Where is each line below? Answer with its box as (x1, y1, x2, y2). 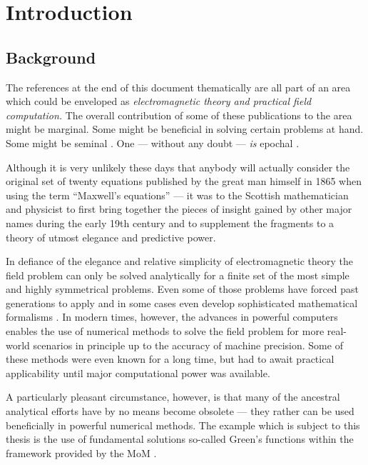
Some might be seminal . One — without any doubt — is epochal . (6, 135, 300, 150)
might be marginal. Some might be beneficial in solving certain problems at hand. (6, 121, 364, 136)
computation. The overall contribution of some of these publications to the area (6, 107, 352, 122)
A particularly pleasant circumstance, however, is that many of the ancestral (6, 389, 340, 404)
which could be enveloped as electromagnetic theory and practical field (6, 94, 312, 109)
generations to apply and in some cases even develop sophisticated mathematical (6, 295, 358, 310)
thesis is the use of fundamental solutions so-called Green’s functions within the (6, 431, 354, 446)
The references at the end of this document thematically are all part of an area (6, 79, 351, 94)
